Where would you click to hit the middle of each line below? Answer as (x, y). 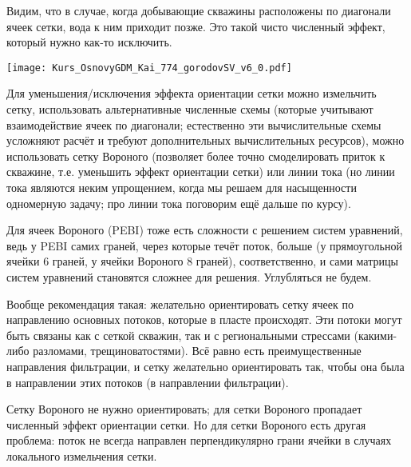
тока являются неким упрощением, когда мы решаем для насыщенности (182, 187)
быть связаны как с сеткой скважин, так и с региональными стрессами (178, 335)
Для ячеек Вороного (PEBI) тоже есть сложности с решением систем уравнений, (205, 230)
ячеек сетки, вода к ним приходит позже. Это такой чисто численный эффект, (196, 26)
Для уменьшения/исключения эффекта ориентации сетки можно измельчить (192, 93)
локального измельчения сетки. (82, 455)
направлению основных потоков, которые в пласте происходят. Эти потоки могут (204, 319)
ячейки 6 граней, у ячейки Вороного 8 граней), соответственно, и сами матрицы (202, 261)
